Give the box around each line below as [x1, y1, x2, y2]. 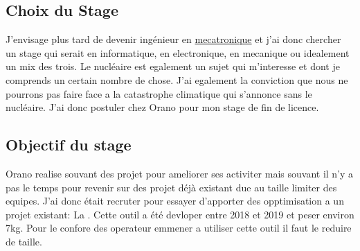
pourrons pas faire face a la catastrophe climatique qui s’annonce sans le [6, 86, 312, 101]
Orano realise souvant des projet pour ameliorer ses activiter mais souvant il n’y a [6, 166, 354, 180]
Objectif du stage [6, 134, 132, 155]
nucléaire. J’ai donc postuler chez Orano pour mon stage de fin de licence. [6, 100, 319, 114]
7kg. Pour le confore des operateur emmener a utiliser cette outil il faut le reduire [6, 220, 352, 235]
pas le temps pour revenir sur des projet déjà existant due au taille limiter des [6, 180, 337, 194]
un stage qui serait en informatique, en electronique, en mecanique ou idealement [6, 45, 350, 60]
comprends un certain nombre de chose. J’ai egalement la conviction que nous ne [6, 72, 348, 87]
